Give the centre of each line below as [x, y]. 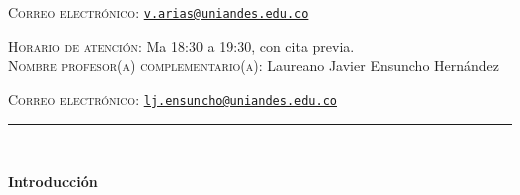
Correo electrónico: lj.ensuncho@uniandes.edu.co [173, 98]
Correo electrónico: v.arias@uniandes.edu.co [158, 12]
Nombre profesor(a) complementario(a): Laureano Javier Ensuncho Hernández [254, 65]
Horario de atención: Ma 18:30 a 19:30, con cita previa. [181, 45]
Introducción [53, 181]
